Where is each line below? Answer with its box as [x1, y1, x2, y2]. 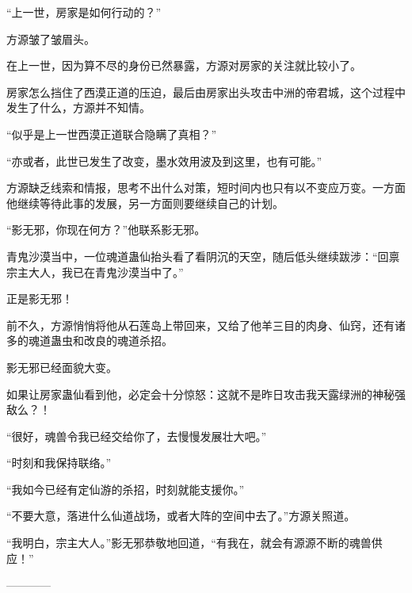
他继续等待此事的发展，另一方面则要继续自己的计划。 [6, 194, 284, 211]
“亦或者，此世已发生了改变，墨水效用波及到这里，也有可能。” [6, 152, 322, 169]
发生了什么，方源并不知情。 [6, 99, 151, 116]
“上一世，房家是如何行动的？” [6, 4, 162, 20]
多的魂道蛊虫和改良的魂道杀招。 [6, 332, 173, 349]
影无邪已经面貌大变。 [6, 358, 117, 375]
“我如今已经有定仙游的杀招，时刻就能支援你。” [6, 480, 245, 497]
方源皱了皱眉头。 [6, 30, 95, 47]
